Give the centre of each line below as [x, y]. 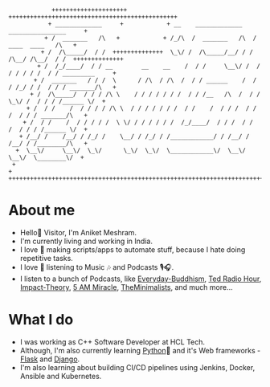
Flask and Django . [50, 359]
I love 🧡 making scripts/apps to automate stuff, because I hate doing [133, 249]
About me [42, 210]
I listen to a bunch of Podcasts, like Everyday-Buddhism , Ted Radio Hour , [141, 279]
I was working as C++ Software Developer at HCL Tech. [112, 342]
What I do [41, 320]
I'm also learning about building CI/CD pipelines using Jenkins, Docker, [137, 367]
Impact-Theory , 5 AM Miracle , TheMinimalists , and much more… [126, 287]
